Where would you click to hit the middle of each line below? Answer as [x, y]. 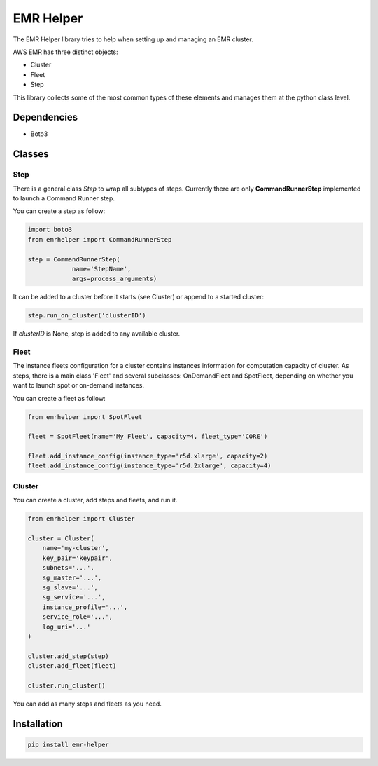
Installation [38, 724]
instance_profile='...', [85, 607]
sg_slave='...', [70, 587]
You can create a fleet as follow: [59, 398]
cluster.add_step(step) [69, 656]
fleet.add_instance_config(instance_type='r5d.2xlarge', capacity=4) [149, 466]
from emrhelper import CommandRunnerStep [100, 239]
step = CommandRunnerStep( [74, 259]
